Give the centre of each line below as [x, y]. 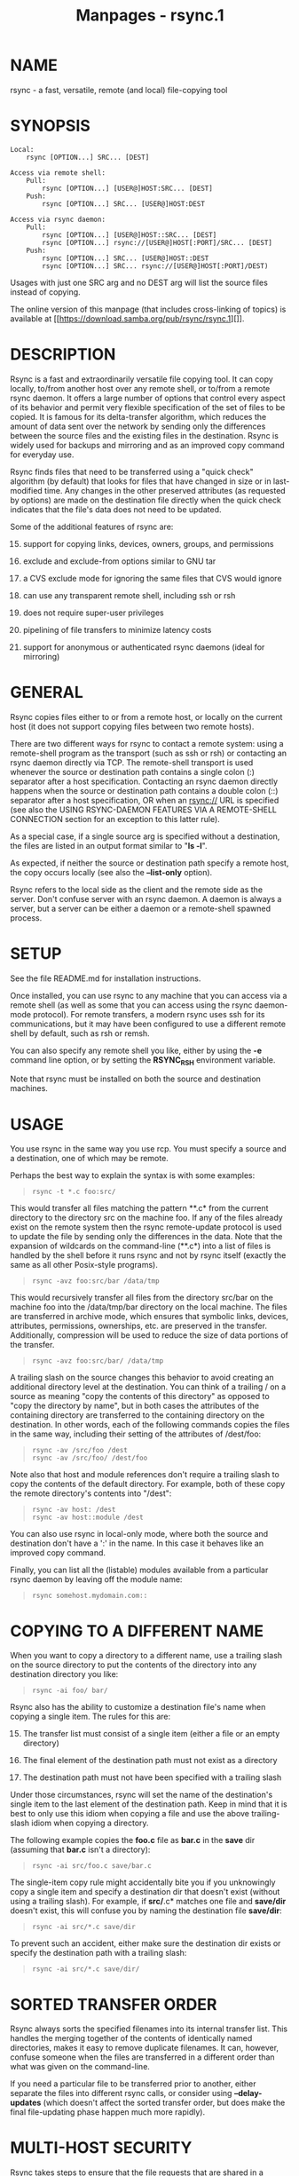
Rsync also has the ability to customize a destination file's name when [138, 1707]
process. [26, 918]
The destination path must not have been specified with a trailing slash [152, 1777]
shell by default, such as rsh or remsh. [80, 1033]
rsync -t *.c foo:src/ [74, 1192]
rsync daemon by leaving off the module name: [96, 1579]
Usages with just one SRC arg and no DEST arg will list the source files [139, 282]
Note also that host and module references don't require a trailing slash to [145, 1475]
